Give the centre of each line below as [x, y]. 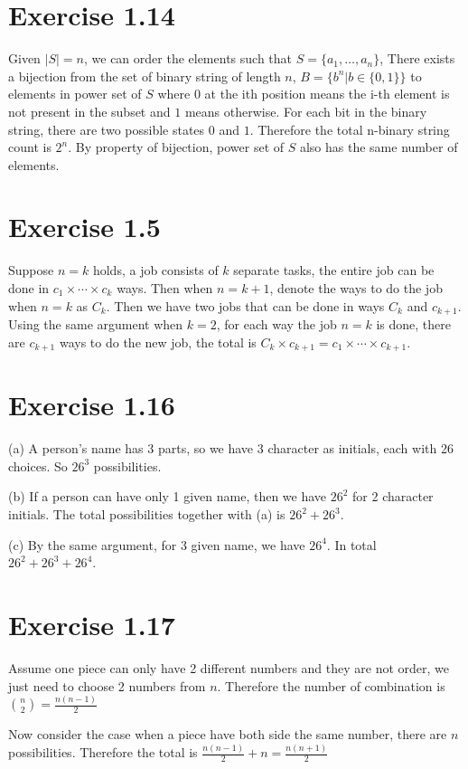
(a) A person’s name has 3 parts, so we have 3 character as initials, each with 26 [231, 448]
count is [30, 147]
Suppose [31, 270]
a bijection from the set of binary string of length [145, 76]
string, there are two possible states [107, 129]
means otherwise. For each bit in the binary [306, 111]
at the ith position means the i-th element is [327, 94]
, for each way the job [276, 324]
